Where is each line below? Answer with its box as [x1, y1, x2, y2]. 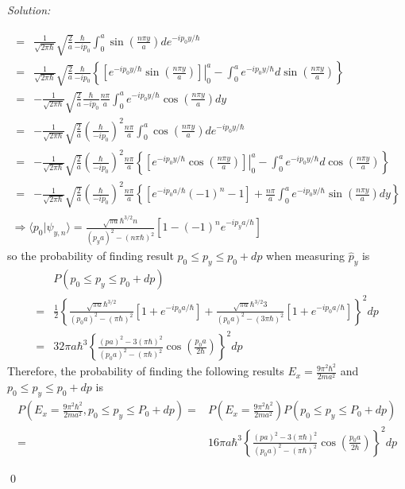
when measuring [266, 247, 345, 264]
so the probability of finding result [7, 247, 174, 264]
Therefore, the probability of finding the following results [7, 363, 284, 379]
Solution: [7, 2, 51, 17]
